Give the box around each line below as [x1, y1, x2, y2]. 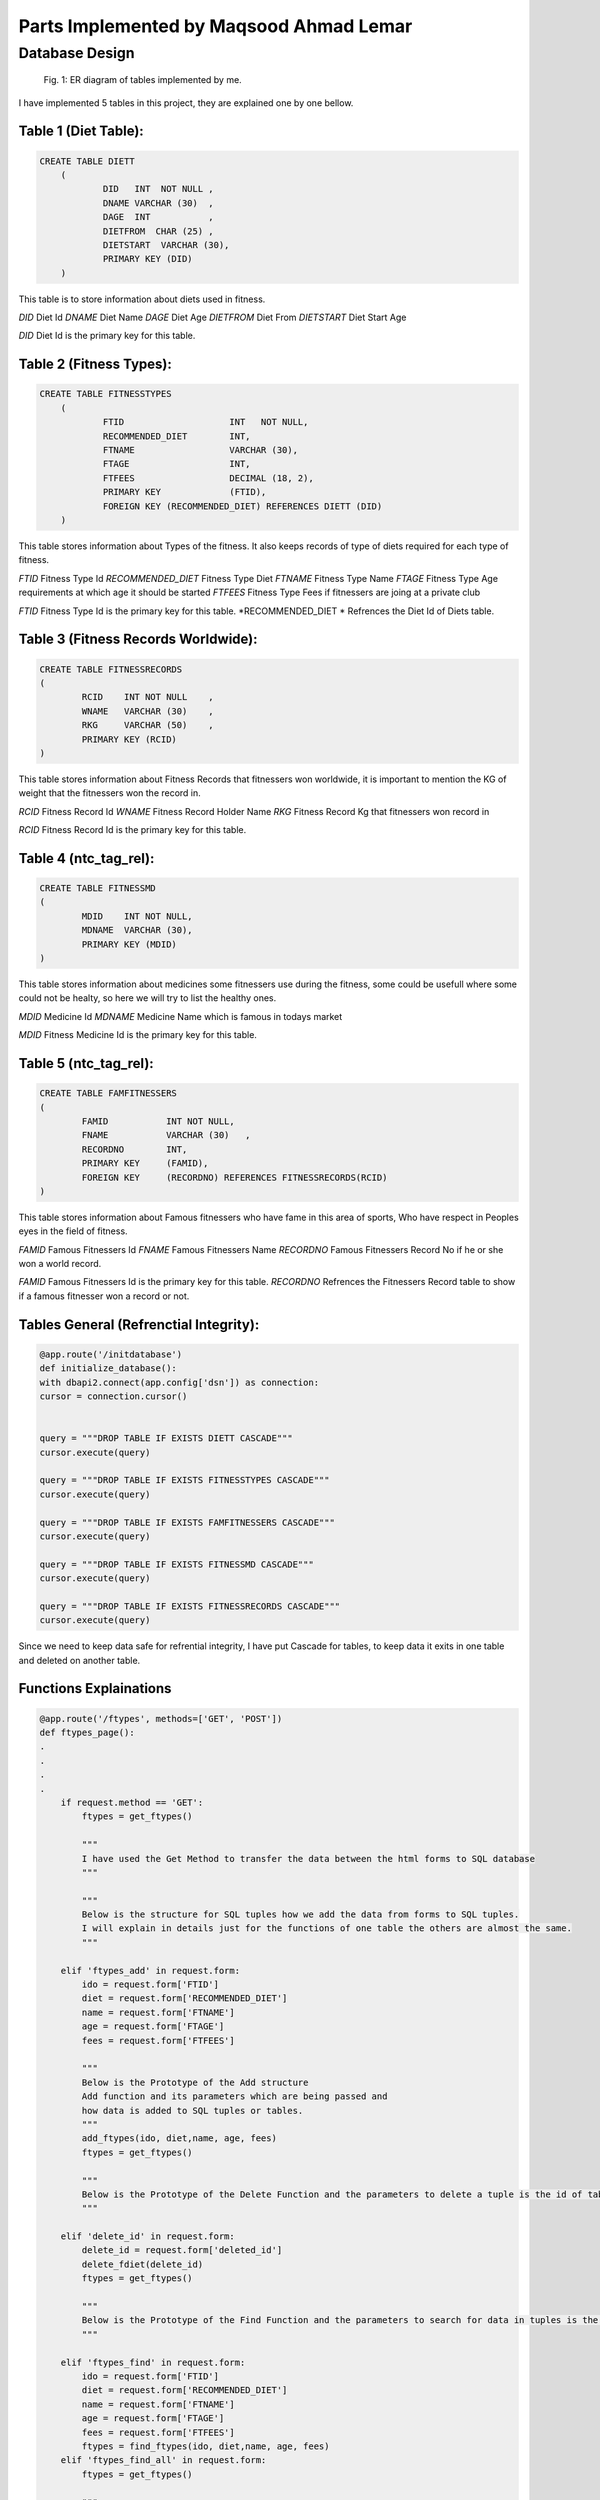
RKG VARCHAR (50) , [81, 720, 214, 731]
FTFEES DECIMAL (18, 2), [102, 472, 314, 484]
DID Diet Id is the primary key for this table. [18, 330, 196, 342]
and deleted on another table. [18, 1654, 141, 1666]
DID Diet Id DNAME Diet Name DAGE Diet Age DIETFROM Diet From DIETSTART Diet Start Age [18, 311, 407, 324]
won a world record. [18, 1258, 102, 1270]
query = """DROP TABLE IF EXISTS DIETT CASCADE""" [39, 1433, 294, 1444]
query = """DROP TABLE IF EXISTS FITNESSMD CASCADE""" [39, 1558, 314, 1570]
